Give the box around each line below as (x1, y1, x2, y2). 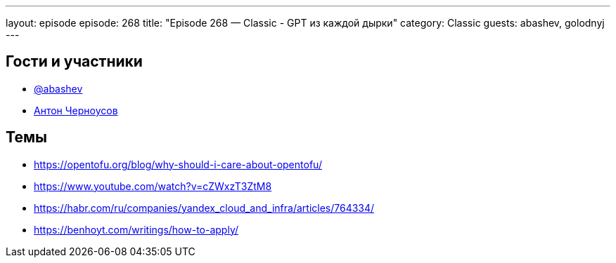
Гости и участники (6, 53, 143, 71)
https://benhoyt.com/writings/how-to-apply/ (34, 223, 239, 236)
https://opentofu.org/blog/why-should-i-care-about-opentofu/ (34, 158, 322, 170)
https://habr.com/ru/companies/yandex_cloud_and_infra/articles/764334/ (34, 201, 375, 214)
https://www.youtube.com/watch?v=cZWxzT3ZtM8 (34, 180, 272, 192)
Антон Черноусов (34, 104, 118, 116)
